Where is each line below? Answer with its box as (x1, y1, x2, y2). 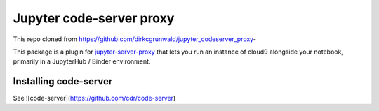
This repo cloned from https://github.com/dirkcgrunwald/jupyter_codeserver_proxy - (13, 35, 256, 43)
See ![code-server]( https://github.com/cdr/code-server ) (13, 94, 176, 103)
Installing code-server (13, 75, 113, 87)
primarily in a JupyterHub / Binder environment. (13, 57, 151, 66)
